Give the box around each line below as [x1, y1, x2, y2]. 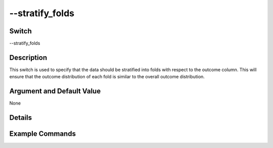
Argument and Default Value [9, 87, 101, 95]
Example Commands [9, 129, 76, 138]
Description [9, 53, 48, 62]
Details [9, 114, 32, 122]
